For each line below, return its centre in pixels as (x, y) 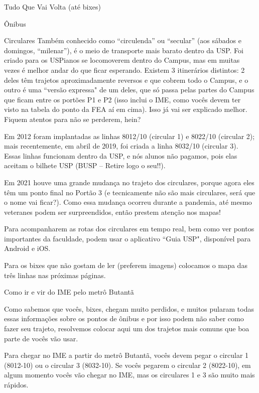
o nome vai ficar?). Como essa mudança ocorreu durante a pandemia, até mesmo (128, 202)
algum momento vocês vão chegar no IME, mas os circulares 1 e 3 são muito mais (129, 375)
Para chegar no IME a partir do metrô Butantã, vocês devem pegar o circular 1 (126, 355)
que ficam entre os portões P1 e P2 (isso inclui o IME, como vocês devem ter (122, 99)
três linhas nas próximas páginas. (55, 275)
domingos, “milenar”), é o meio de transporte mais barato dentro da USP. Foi (124, 50)
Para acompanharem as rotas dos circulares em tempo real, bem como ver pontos (129, 229)
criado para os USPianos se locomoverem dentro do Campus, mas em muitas (122, 60)
